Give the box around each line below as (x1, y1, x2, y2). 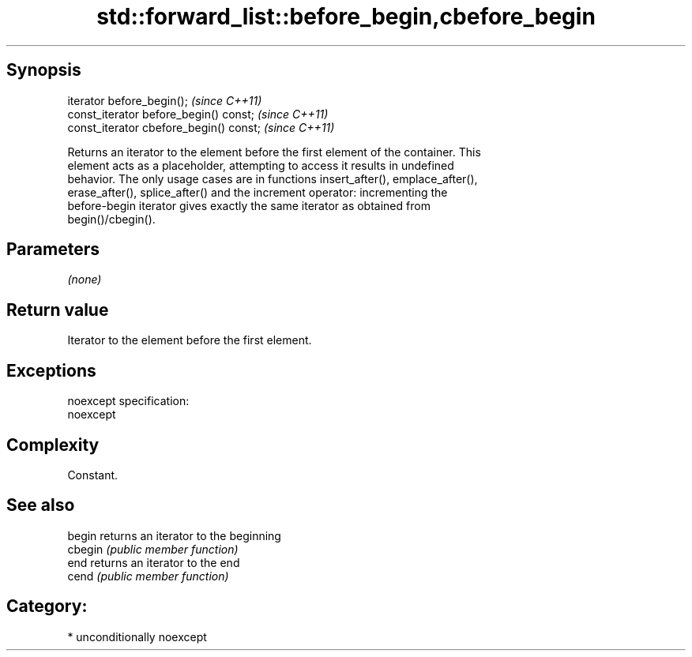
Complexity (6, 434, 100, 455)
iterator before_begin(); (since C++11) (67, 93, 262, 107)
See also (6, 495, 75, 516)
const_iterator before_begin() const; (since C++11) (67, 107, 329, 121)
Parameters (6, 239, 100, 260)
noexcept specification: (67, 394, 190, 408)
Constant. (67, 467, 118, 482)
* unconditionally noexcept (67, 629, 207, 644)
